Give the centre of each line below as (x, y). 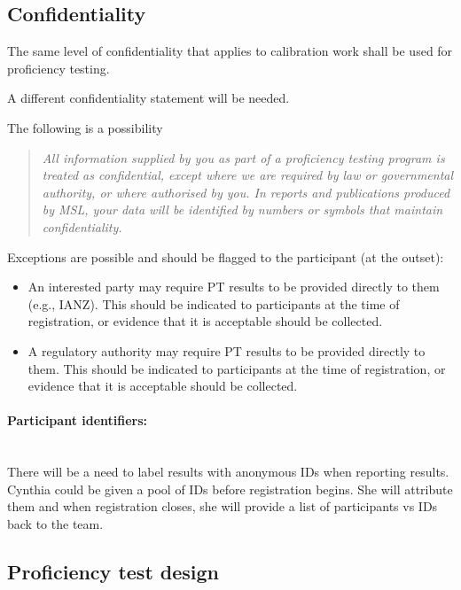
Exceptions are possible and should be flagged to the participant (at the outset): (226, 256)
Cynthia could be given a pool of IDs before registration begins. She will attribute (230, 489)
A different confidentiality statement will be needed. (148, 98)
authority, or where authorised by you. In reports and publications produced (246, 192)
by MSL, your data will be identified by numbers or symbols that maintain (242, 210)
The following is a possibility (85, 127)
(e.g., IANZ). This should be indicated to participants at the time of (214, 303)
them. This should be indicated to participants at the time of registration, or (237, 368)
